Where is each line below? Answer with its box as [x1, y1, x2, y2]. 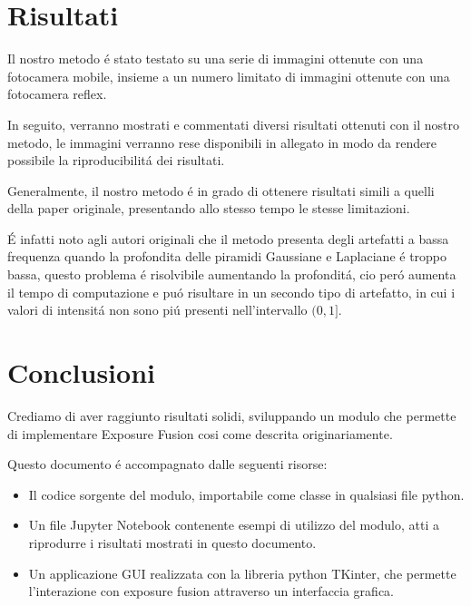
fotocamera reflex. [7, 84, 107, 103]
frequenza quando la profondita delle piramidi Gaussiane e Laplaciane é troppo [7, 247, 447, 266]
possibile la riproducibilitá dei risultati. [7, 151, 225, 170]
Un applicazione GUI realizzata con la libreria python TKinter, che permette [28, 563, 456, 582]
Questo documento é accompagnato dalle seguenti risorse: [7, 454, 328, 474]
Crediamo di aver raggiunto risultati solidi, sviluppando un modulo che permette [7, 406, 456, 425]
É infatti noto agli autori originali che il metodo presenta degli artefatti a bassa [7, 229, 449, 248]
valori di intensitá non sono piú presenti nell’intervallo [7, 300, 308, 319]
